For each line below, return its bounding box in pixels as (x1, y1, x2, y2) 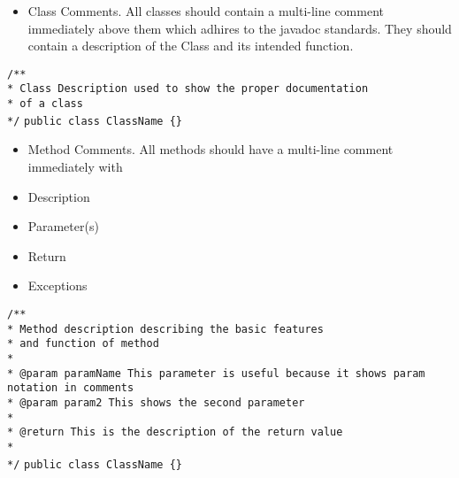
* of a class (7, 97, 83, 111)
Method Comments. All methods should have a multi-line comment (27, 140, 394, 158)
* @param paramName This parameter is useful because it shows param (7, 366, 425, 380)
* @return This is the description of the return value (7, 426, 343, 439)
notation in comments (7, 382, 134, 395)
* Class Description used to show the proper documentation (7, 82, 369, 96)
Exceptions (27, 276, 88, 295)
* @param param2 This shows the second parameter (7, 396, 305, 409)
